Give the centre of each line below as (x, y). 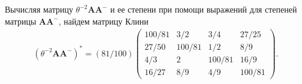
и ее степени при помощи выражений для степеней (203, 9)
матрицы (21, 21)
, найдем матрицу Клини (103, 21)
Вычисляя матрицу (39, 9)
